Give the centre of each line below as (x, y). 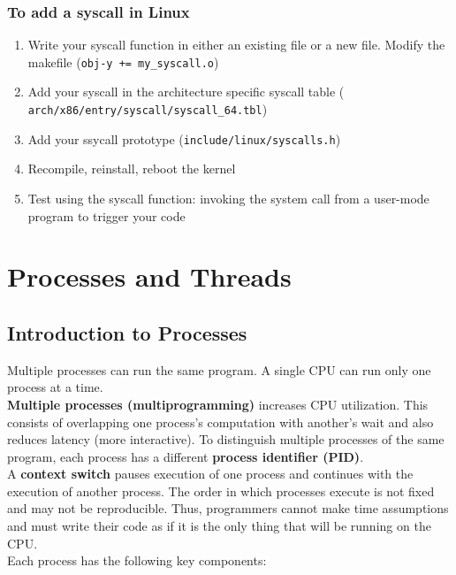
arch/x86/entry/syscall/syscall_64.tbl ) (148, 109)
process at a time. (55, 387)
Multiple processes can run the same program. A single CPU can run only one (219, 369)
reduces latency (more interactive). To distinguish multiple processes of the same (226, 439)
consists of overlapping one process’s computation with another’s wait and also (220, 422)
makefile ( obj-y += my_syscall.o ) (123, 61)
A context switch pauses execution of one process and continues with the (210, 474)
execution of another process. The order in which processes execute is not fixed (221, 491)
